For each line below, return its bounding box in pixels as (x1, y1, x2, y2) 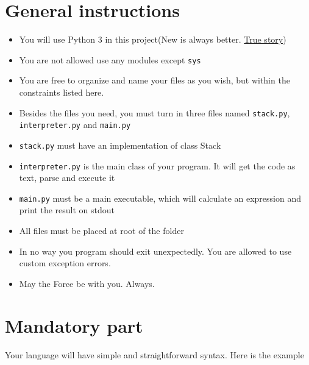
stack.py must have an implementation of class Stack (19, 138, 221, 151)
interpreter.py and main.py (19, 118, 131, 131)
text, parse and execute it (19, 171, 115, 184)
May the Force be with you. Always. (19, 277, 155, 289)
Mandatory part (5, 313, 143, 338)
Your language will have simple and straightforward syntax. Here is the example (5, 348, 304, 361)
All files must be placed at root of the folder (19, 224, 184, 237)
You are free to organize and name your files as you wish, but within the (19, 74, 290, 87)
